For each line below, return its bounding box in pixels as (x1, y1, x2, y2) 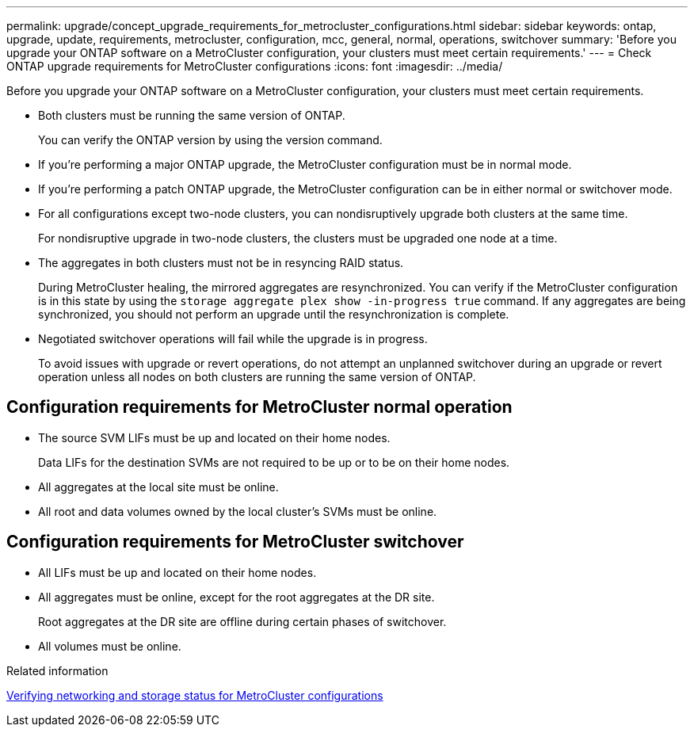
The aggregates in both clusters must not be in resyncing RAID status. (38, 256, 404, 269)
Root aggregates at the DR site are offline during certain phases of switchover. (38, 614, 447, 628)
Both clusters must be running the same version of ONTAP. (38, 109, 345, 122)
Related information (6, 663, 109, 678)
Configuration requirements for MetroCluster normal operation (6, 397, 513, 418)
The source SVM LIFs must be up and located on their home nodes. (38, 430, 391, 445)
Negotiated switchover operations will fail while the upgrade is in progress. (38, 332, 428, 346)
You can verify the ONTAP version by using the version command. (38, 133, 383, 147)
